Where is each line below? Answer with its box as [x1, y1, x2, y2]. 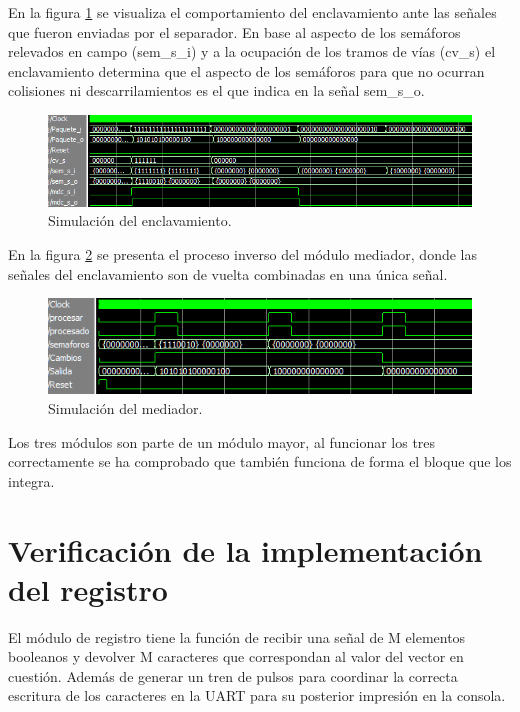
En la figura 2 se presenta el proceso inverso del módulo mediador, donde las [8, 243, 477, 264]
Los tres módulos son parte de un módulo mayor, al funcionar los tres [8, 431, 436, 452]
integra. [8, 470, 55, 491]
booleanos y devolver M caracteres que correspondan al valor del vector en [8, 646, 464, 667]
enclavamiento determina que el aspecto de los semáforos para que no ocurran [8, 60, 485, 81]
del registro [8, 568, 168, 609]
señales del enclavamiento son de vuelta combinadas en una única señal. [8, 263, 448, 284]
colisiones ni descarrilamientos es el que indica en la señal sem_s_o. [8, 80, 425, 101]
